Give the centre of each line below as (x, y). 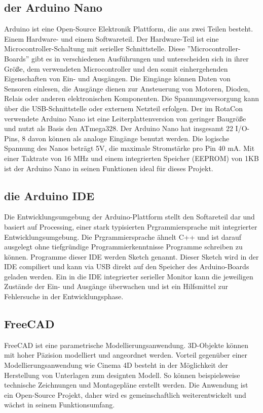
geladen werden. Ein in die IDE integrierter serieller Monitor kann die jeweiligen (129, 276)
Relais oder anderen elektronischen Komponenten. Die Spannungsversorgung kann (131, 98)
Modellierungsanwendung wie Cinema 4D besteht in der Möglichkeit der (116, 365)
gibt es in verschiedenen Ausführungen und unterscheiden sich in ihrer (140, 58)
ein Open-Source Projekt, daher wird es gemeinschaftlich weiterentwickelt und (125, 394)
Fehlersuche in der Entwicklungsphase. (64, 296)
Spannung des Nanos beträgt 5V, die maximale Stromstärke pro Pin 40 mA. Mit (129, 148)
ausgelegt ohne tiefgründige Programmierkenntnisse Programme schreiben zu (123, 247)
